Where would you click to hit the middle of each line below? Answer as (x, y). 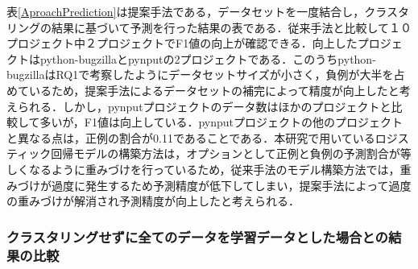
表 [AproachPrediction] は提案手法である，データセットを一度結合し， (186, 11)
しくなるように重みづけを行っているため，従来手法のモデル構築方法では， (203, 169)
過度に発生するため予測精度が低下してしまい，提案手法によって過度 (231, 185)
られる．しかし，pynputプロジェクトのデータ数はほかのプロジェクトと (204, 106)
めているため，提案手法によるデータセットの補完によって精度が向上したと (203, 90)
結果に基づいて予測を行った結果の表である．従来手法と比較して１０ (232, 27)
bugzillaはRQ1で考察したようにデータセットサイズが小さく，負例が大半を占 (206, 74)
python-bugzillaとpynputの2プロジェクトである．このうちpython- (208, 58)
